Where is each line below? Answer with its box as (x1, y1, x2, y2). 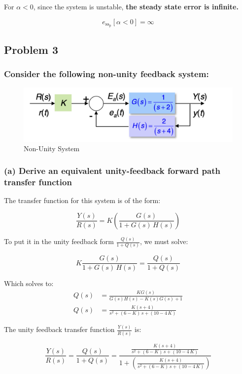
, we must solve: (140, 236, 188, 246)
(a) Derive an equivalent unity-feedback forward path (4, 164, 220, 176)
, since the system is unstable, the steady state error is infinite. (33, 1, 239, 11)
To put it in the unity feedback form (4, 236, 114, 246)
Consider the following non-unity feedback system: (4, 68, 209, 80)
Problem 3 (4, 42, 58, 57)
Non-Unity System (24, 143, 80, 154)
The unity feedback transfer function (4, 324, 115, 334)
